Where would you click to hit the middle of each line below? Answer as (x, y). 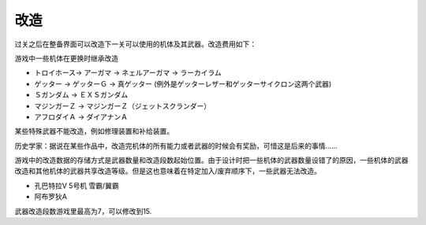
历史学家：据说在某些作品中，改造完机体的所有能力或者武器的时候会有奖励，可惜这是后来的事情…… (176, 146)
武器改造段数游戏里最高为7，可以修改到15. (83, 211)
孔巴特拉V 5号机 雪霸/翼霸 (77, 186)
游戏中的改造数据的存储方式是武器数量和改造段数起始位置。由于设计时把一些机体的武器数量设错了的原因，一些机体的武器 (211, 160)
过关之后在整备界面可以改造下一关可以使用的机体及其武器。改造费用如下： (135, 44)
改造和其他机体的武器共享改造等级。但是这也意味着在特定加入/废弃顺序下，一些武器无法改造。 (168, 171)
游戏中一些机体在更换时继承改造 (66, 58)
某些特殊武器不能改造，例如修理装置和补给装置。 (94, 131)
